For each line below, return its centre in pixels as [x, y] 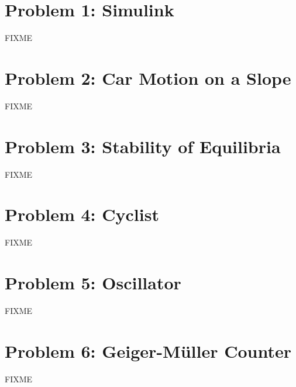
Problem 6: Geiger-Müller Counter [148, 350]
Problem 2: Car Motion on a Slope [148, 77]
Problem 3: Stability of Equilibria [143, 146]
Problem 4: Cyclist [82, 214]
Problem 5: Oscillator [93, 283]
